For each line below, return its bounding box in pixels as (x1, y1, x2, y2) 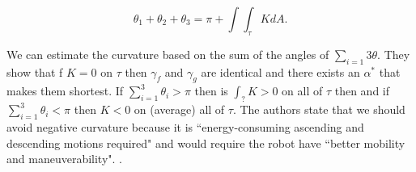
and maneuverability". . (6, 150, 122, 167)
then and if (334, 82, 390, 99)
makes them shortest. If (6, 82, 124, 99)
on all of (282, 82, 323, 99)
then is (194, 82, 228, 99)
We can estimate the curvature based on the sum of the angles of (6, 45, 329, 62)
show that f (6, 63, 63, 80)
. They (377, 45, 410, 62)
